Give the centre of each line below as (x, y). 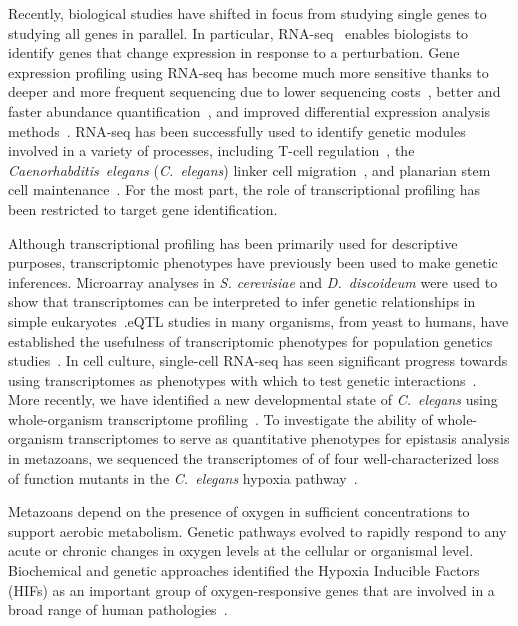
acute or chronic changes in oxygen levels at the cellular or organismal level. (241, 550)
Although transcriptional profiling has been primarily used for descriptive (233, 242)
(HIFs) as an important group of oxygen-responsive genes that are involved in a (251, 589)
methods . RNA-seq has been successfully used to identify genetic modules (237, 130)
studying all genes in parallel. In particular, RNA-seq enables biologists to (238, 32)
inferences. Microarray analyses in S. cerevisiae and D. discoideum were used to (253, 281)
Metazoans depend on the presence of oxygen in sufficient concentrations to (239, 511)
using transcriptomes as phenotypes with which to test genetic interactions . (242, 379)
